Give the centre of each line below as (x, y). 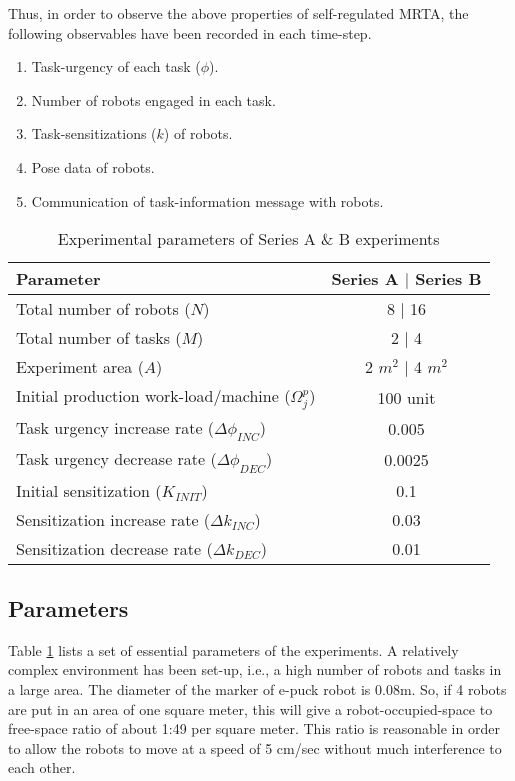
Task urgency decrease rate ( (116, 459)
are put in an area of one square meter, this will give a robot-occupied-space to (250, 708)
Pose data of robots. (93, 166)
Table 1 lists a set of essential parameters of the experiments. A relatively (233, 649)
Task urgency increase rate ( (115, 428)
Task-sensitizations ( (94, 133)
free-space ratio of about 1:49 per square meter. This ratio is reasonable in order (254, 728)
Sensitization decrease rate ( (114, 548)
